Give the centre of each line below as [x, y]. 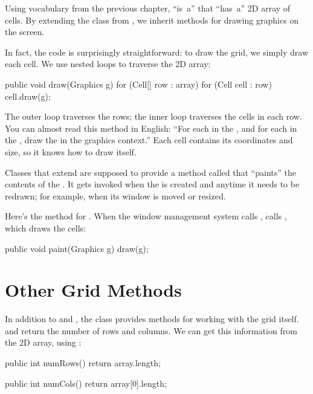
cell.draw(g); [28, 96]
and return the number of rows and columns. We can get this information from [151, 330]
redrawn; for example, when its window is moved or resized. [115, 195]
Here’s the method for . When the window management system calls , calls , [146, 216]
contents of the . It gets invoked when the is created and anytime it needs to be [152, 184]
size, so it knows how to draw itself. [71, 151]
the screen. [25, 32]
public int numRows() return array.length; [83, 363]
